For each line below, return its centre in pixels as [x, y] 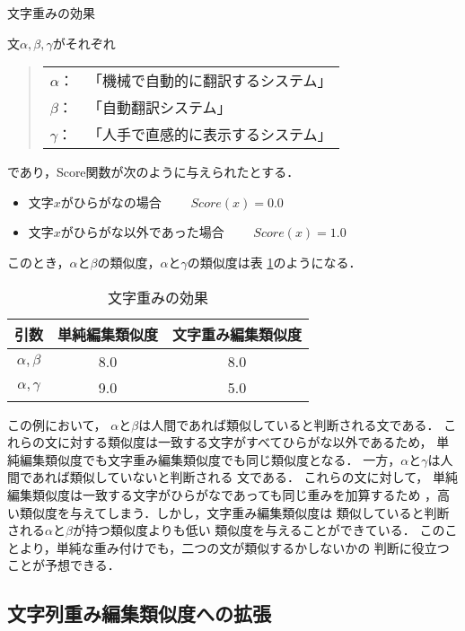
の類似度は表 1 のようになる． [274, 262]
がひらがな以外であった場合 [142, 232]
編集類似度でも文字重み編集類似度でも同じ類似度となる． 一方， [210, 459]
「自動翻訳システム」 [160, 108]
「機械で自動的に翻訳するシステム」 [210, 81]
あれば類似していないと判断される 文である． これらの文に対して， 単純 [245, 477]
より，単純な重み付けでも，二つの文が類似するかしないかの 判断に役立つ [234, 547]
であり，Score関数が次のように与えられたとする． [154, 172]
